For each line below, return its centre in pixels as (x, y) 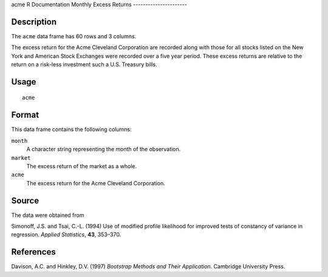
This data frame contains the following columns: (71, 129)
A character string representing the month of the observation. (104, 149)
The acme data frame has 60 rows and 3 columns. (74, 36)
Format (25, 115)
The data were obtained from (48, 215)
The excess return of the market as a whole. (82, 166)
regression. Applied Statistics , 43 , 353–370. (66, 234)
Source (25, 200)
